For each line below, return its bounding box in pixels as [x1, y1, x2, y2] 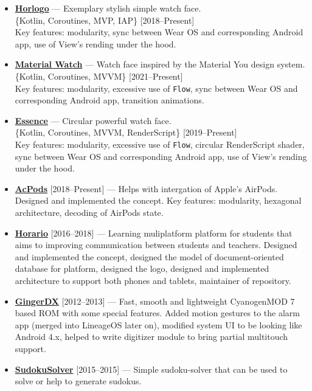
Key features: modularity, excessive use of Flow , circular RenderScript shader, [15, 138, 305, 150]
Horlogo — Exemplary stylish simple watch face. [15, 2, 201, 14]
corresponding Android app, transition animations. [15, 94, 204, 106]
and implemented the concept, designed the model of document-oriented [15, 250, 284, 263]
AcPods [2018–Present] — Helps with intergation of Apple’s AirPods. [15, 182, 278, 195]
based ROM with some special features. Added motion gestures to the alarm [15, 306, 300, 319]
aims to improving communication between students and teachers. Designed [15, 238, 297, 251]
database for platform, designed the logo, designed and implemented [15, 262, 269, 275]
